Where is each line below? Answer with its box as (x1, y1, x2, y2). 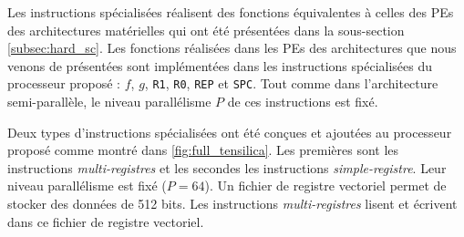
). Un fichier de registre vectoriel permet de (204, 176, 447, 195)
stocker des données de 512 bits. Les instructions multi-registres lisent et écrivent (7, 194, 458, 212)
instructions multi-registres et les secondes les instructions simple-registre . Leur (7, 158, 447, 177)
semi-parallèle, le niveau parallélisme (7, 92, 211, 111)
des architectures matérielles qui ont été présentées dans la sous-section (7, 20, 405, 39)
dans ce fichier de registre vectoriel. (7, 211, 204, 231)
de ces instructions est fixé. (227, 92, 378, 111)
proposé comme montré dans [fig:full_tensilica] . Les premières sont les (7, 140, 399, 160)
